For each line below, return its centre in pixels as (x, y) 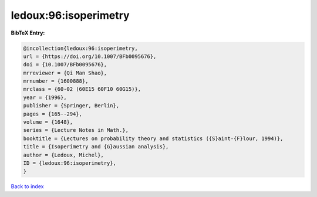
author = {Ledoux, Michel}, (63, 155)
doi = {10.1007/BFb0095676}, (65, 65)
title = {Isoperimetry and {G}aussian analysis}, (96, 147)
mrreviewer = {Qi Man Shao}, (65, 73)
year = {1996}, (45, 97)
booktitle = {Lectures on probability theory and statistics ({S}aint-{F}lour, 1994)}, (153, 138)
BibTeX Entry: (28, 33)
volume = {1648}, (48, 122)
